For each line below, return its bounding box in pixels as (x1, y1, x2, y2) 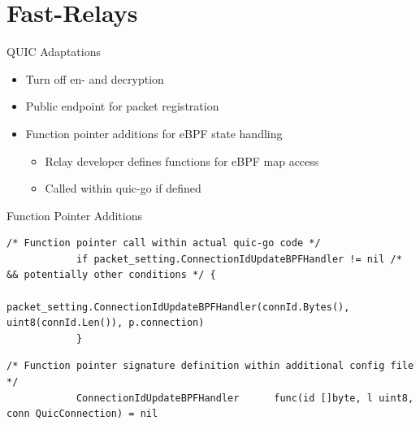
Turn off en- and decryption (25, 70, 164, 87)
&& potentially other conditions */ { (6, 269, 216, 281)
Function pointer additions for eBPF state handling (25, 124, 283, 141)
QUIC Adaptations (6, 43, 101, 60)
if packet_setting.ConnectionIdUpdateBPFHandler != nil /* (76, 253, 402, 265)
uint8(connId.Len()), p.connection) (6, 317, 205, 329)
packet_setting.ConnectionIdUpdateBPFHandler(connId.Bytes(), (6, 301, 350, 313)
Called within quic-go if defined (45, 180, 201, 197)
